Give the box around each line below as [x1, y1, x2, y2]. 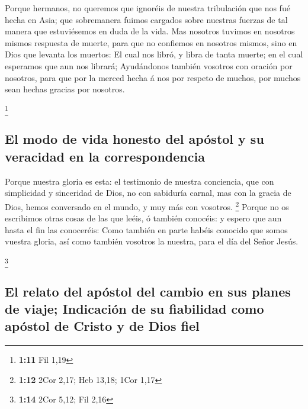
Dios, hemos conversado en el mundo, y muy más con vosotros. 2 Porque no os [5, 198, 289, 212]
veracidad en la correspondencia [5, 147, 205, 165]
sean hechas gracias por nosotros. [5, 83, 125, 95]
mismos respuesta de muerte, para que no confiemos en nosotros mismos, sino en [5, 36, 297, 49]
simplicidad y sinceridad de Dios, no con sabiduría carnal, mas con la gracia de [5, 186, 291, 199]
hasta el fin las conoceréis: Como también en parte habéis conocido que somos [5, 223, 288, 236]
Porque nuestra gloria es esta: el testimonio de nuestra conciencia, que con [5, 175, 274, 187]
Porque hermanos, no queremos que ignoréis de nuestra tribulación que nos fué [5, 2, 290, 14]
